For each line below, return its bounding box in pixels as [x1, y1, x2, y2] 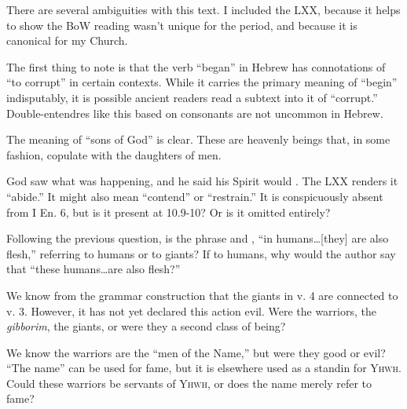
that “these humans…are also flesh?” [6, 261, 181, 277]
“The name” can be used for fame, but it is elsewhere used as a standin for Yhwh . [6, 360, 401, 376]
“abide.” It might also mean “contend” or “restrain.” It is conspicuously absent [6, 188, 383, 204]
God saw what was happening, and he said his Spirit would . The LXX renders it [6, 173, 398, 189]
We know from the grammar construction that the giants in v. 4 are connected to [6, 287, 398, 303]
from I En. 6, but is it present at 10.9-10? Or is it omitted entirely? [6, 203, 331, 220]
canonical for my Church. [6, 32, 128, 49]
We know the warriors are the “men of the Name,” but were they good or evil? [6, 344, 386, 360]
